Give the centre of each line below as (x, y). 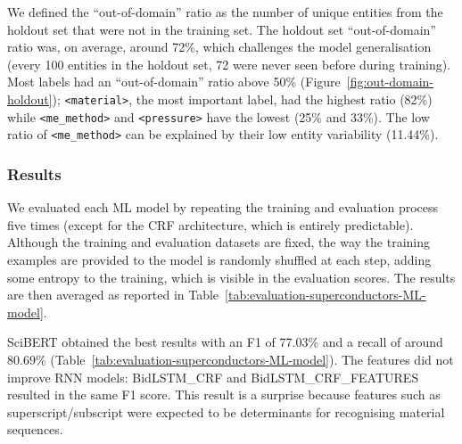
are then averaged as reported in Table (113, 295)
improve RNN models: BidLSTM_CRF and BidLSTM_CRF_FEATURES (213, 377)
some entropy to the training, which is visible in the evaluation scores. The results (231, 277)
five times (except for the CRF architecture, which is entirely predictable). (210, 224)
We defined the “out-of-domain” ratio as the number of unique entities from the (225, 12)
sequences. (35, 429)
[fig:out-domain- (390, 82)
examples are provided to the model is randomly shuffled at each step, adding (219, 259)
